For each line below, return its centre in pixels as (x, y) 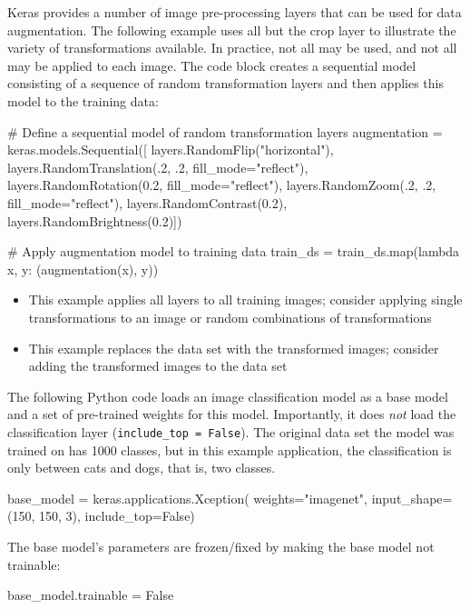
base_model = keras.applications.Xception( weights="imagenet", (187, 498)
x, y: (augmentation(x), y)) (83, 269)
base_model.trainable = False (91, 595)
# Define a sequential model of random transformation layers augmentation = (225, 131)
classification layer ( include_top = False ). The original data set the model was (231, 431)
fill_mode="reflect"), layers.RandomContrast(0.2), (147, 202)
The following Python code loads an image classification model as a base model (228, 396)
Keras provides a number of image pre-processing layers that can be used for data (235, 12)
